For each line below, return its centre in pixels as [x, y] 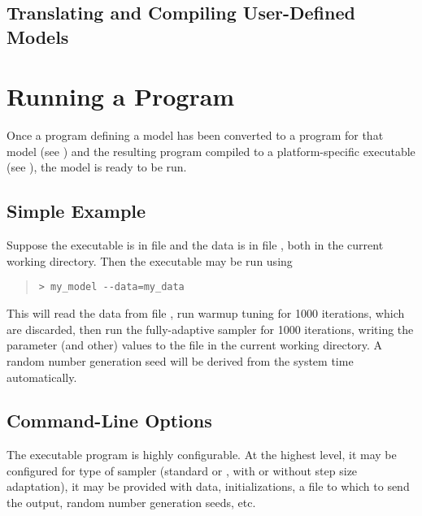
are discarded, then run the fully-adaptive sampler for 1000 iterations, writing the [210, 329]
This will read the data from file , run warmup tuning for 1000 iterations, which [206, 313]
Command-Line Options [109, 421]
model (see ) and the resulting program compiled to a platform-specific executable [211, 151]
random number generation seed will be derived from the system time [180, 360]
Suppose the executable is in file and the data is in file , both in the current [195, 245]
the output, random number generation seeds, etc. [131, 503]
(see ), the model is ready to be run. [97, 167]
